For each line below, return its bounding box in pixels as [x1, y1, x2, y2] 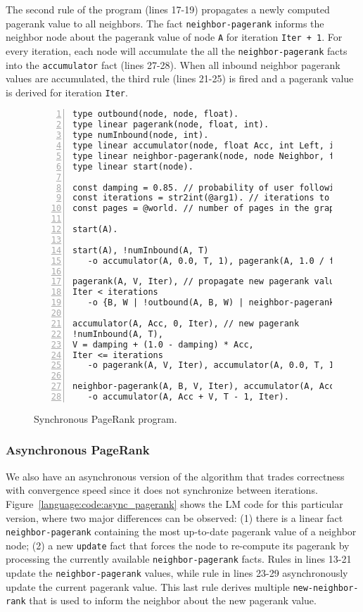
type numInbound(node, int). [72, 130, 209, 141]
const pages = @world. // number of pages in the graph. [72, 203, 345, 214]
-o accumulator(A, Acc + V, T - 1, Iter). [87, 392, 289, 402]
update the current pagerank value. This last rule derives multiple [6, 579, 290, 594]
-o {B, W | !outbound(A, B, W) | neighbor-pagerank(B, [87, 298, 350, 308]
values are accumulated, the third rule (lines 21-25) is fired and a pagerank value [6, 71, 354, 86]
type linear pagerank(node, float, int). [72, 120, 269, 130]
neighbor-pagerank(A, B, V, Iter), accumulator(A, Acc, [72, 381, 340, 392]
